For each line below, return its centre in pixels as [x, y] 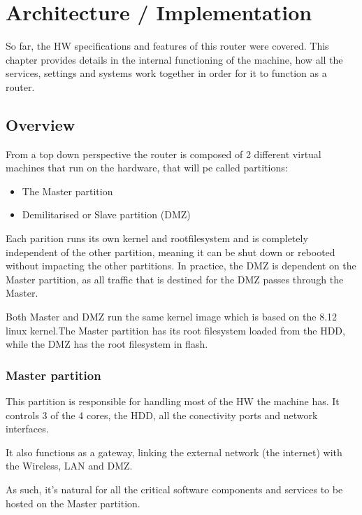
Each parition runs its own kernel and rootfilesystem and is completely [157, 238]
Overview [41, 124]
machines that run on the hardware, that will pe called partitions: [147, 168]
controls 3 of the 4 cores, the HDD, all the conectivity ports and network [162, 415]
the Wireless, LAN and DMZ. [69, 466]
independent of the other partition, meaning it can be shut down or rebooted [171, 252]
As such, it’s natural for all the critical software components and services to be [174, 489]
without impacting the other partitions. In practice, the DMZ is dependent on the [181, 266]
